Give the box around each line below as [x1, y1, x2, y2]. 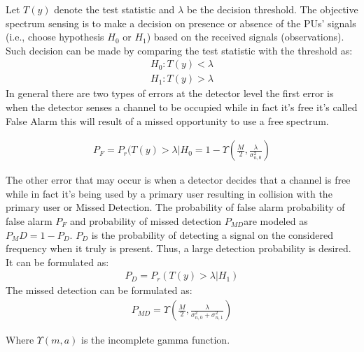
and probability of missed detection [70, 214, 222, 228]
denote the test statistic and [54, 2, 175, 16]
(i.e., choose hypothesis [6, 29, 104, 44]
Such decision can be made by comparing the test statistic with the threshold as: [6, 43, 353, 57]
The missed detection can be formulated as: [6, 283, 192, 298]
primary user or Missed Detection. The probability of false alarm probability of [6, 200, 345, 214]
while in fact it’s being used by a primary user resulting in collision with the [6, 186, 332, 200]
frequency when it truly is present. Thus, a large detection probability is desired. [6, 241, 351, 256]
